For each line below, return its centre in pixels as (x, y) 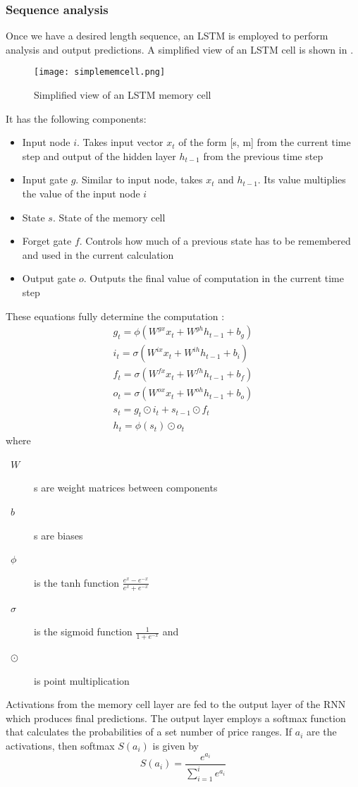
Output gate (49, 278)
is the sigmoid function (83, 632)
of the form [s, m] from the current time (265, 142)
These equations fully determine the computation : (115, 316)
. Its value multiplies (302, 179)
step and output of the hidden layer (99, 155)
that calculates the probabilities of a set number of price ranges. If (149, 732)
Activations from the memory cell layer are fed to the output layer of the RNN (176, 704)
